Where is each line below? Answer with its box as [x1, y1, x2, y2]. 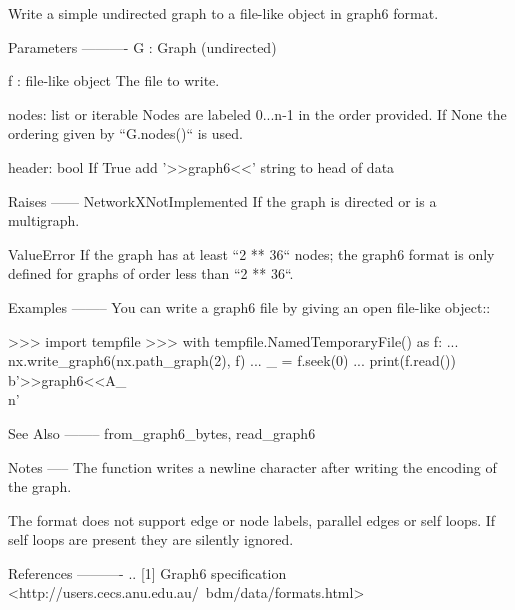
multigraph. [8, 210, 80, 231]
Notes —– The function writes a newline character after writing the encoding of [8, 456, 497, 477]
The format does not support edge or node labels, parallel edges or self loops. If [8, 509, 496, 530]
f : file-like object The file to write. [8, 70, 220, 91]
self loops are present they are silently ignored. [8, 529, 294, 550]
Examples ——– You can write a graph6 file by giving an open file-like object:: [8, 296, 491, 317]
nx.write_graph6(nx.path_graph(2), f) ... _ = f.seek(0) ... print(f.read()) [8, 350, 456, 371]
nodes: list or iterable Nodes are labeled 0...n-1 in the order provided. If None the [8, 103, 507, 124]
